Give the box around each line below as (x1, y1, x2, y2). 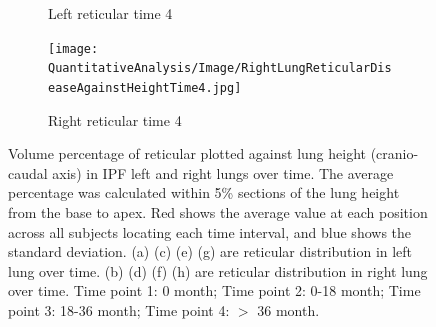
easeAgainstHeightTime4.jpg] (48, 80, 242, 95)
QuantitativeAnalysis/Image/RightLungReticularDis (48, 61, 392, 76)
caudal (8, 162, 48, 183)
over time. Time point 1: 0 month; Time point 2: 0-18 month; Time (8, 280, 421, 301)
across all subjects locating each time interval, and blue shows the (8, 221, 412, 242)
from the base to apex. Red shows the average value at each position (8, 201, 428, 222)
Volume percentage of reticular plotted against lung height (8, 143, 366, 164)
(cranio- (370, 143, 419, 164)
